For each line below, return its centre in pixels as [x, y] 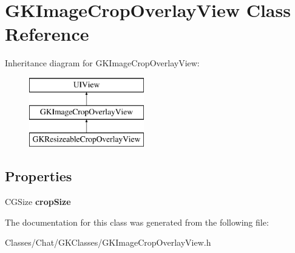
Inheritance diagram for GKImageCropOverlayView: [102, 63]
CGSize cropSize [38, 202]
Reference [47, 34]
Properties [39, 176]
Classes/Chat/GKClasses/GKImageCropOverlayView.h [108, 242]
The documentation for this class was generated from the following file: [137, 222]
